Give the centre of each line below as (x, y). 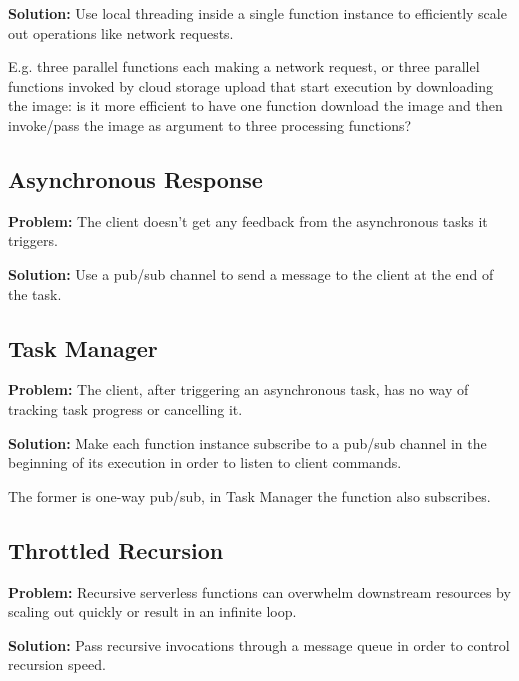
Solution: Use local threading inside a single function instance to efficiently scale (257, 13)
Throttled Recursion (116, 549)
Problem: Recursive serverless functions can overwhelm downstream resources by (259, 591)
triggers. (33, 240)
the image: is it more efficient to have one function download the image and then (255, 105)
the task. (35, 293)
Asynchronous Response (135, 178)
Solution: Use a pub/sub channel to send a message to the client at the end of (251, 273)
